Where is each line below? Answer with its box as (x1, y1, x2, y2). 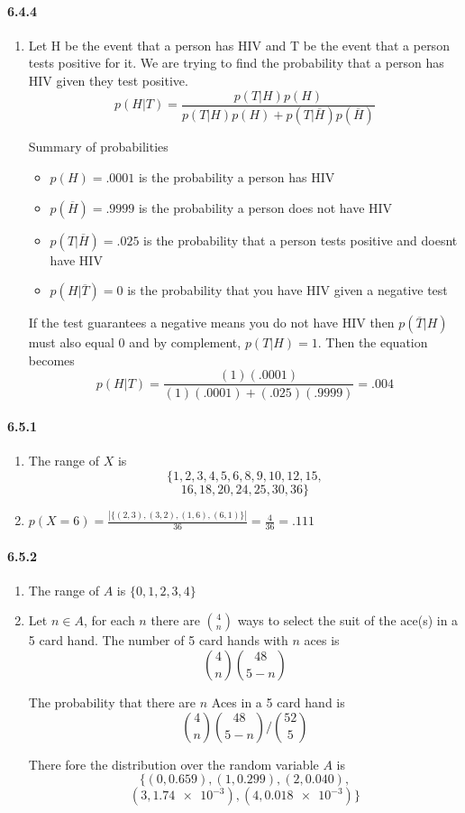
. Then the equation (317, 333, 428, 352)
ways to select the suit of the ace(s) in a (237, 611, 459, 630)
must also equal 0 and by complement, (28, 333, 242, 352)
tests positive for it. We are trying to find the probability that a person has (28, 53, 444, 72)
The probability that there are (28, 693, 196, 712)
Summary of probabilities (28, 137, 169, 156)
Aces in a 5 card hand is (211, 693, 345, 712)
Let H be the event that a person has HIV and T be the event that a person (28, 35, 450, 54)
